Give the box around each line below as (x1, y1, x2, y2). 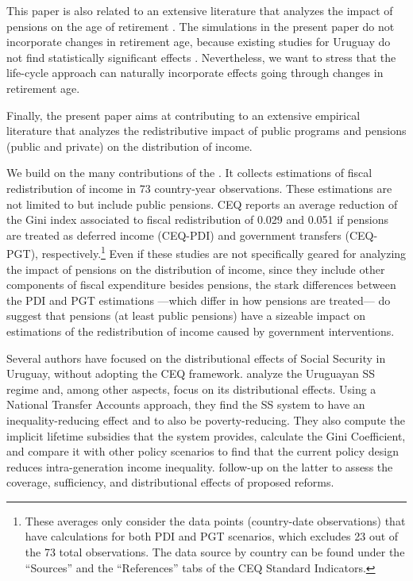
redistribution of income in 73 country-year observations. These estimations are (6, 179, 392, 196)
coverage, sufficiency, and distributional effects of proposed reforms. (6, 474, 334, 491)
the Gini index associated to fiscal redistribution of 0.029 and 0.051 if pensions (6, 211, 388, 228)
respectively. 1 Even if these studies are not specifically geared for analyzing (41, 243, 407, 261)
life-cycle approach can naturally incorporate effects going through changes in (6, 64, 384, 81)
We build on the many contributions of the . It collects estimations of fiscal (6, 164, 372, 181)
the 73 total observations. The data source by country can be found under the (25, 544, 405, 560)
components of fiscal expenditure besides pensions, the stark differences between (6, 276, 396, 293)
